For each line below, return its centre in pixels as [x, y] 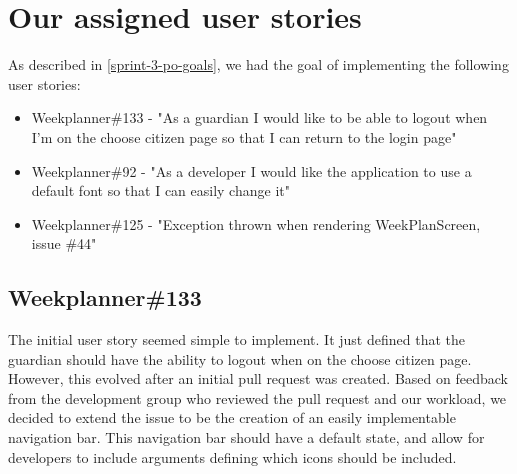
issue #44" [64, 243]
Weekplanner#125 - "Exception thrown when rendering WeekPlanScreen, [256, 223]
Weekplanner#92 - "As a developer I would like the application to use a [251, 170]
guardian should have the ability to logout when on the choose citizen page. [240, 358]
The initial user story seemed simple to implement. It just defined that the [236, 339]
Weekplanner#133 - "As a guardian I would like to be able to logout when [259, 117]
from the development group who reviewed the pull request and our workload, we [257, 397]
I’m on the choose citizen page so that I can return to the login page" [244, 136]
